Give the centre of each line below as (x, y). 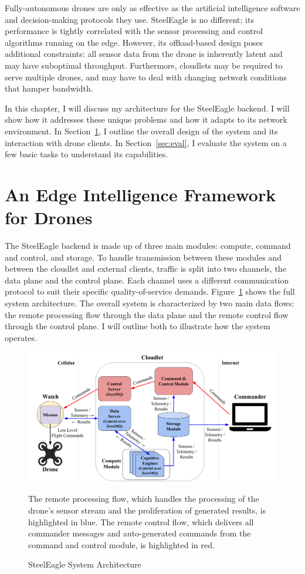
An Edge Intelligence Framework (140, 194)
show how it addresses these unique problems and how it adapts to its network (146, 119)
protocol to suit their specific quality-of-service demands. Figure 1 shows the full (150, 291)
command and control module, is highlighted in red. (121, 544)
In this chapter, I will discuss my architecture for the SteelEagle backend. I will (147, 108)
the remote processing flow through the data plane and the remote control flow (147, 314)
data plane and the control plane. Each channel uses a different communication (147, 280)
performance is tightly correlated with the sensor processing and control (134, 31)
